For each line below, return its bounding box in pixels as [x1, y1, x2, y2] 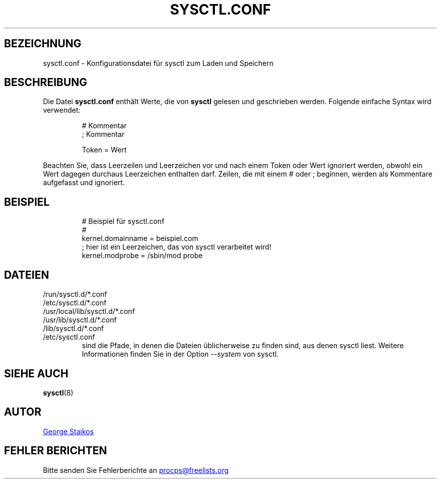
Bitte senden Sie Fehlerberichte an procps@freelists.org [43, 465, 229, 474]
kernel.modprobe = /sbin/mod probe [82, 251, 203, 260]
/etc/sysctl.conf [43, 333, 95, 342]
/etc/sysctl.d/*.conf [43, 298, 107, 307]
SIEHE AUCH [4, 367, 68, 380]
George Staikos [43, 427, 94, 436]
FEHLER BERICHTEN [4, 444, 107, 457]
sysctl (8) [43, 388, 73, 397]
